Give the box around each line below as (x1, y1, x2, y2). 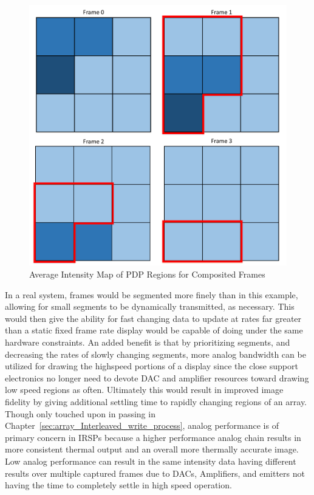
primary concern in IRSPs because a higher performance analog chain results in (5, 431, 301, 443)
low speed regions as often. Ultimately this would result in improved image (5, 383, 284, 396)
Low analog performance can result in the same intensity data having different (5, 454, 296, 467)
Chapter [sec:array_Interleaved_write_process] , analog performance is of (5, 419, 279, 432)
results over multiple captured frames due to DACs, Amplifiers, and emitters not (5, 466, 305, 479)
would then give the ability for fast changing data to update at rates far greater (5, 312, 302, 324)
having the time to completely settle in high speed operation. (5, 479, 232, 491)
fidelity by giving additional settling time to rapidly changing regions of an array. (5, 395, 307, 408)
